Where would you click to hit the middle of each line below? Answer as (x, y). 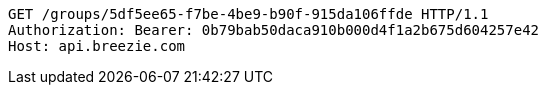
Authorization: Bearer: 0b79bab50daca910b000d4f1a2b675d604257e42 (274, 30)
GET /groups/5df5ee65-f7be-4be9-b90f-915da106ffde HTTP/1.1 (248, 14)
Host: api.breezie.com (97, 46)
